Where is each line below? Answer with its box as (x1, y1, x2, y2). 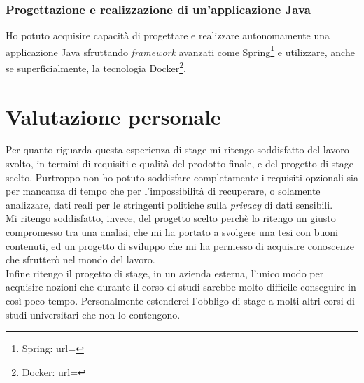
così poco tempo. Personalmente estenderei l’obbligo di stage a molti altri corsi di (6, 293, 355, 307)
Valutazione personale (6, 102, 221, 130)
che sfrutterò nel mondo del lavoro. (6, 252, 155, 267)
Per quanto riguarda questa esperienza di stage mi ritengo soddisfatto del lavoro (6, 142, 349, 157)
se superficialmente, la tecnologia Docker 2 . (6, 59, 186, 75)
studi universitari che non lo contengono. (6, 307, 181, 321)
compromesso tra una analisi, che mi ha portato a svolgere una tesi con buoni (6, 225, 338, 239)
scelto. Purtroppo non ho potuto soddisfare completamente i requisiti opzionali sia (6, 169, 358, 184)
